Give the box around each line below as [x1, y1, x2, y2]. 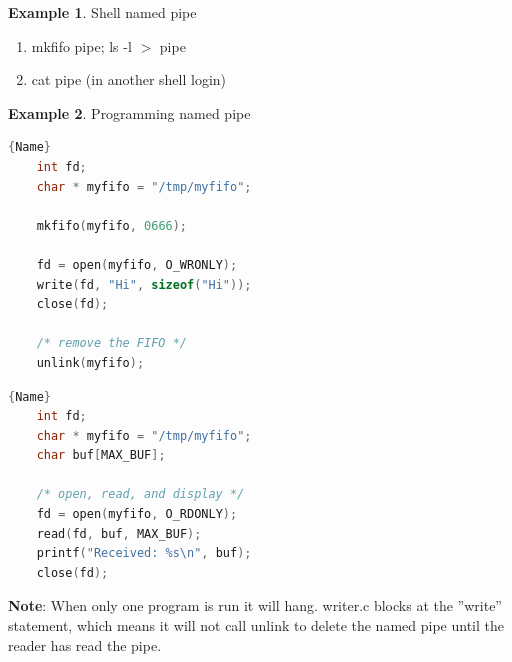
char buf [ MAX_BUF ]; [36, 448, 166, 463]
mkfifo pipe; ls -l [31, 35, 132, 56]
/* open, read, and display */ [36, 487, 245, 502]
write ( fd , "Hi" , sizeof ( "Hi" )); [36, 277, 252, 292]
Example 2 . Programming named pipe [8, 102, 251, 123]
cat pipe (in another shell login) [31, 69, 227, 90]
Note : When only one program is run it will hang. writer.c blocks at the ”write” [8, 595, 502, 616]
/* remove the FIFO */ [36, 336, 187, 351]
